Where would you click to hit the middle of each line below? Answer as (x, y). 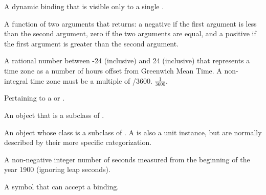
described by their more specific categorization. (78, 142)
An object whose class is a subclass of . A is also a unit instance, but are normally (133, 132)
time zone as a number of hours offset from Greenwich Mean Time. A (113, 70)
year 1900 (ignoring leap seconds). (57, 169)
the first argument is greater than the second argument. (92, 43)
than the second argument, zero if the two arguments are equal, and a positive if (130, 33)
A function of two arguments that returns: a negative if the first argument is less (130, 23)
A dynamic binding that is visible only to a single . (84, 6)
